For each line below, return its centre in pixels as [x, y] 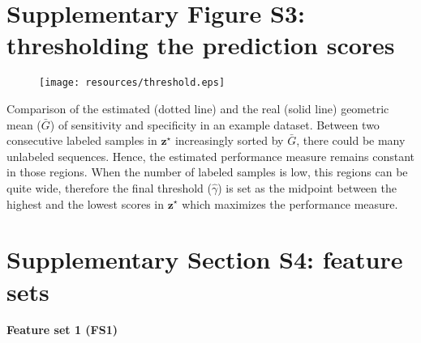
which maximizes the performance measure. [290, 203]
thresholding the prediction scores [201, 45]
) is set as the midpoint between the [307, 187]
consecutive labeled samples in [82, 140]
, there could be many [351, 140]
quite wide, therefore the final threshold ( [109, 187]
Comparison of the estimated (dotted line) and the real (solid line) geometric [198, 108]
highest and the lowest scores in [85, 203]
